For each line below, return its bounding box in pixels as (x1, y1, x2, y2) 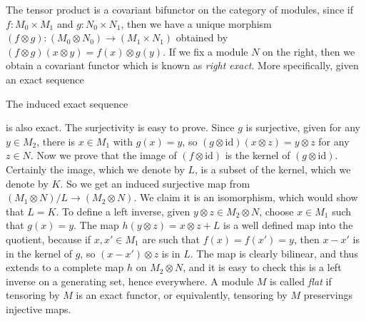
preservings (303, 287, 352, 302)
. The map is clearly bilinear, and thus (190, 245, 358, 260)
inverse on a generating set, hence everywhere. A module (6, 273, 254, 288)
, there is (36, 133, 76, 148)
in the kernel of (6, 245, 72, 260)
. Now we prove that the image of (30, 148, 177, 163)
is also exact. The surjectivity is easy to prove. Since (6, 120, 235, 135)
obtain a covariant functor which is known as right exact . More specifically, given (6, 58, 359, 73)
